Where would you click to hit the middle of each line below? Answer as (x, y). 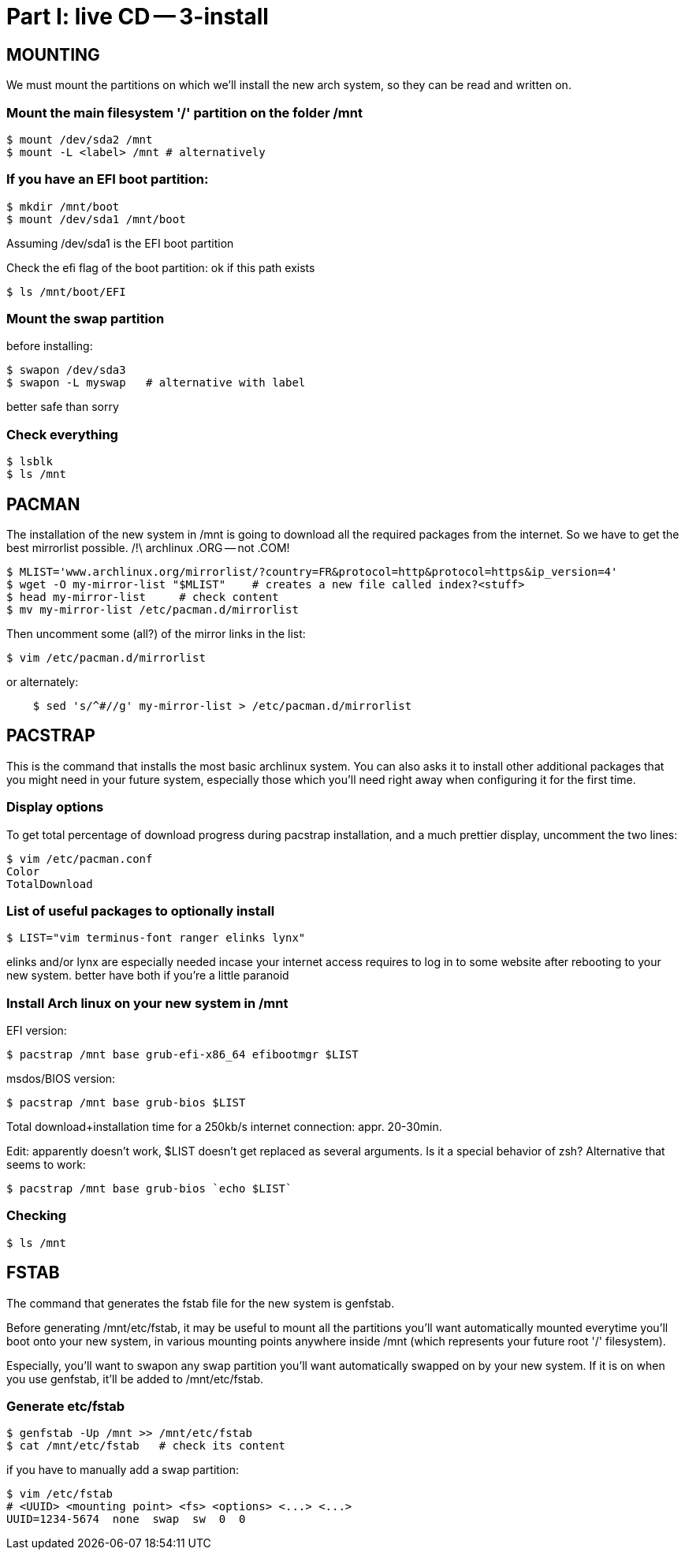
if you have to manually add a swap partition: (123, 1470)
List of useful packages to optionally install (141, 910)
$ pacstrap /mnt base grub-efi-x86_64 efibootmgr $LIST (182, 1055)
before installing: (50, 346)
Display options (55, 807)
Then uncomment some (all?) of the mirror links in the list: (156, 634)
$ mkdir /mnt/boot (63, 206)
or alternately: (43, 682)
